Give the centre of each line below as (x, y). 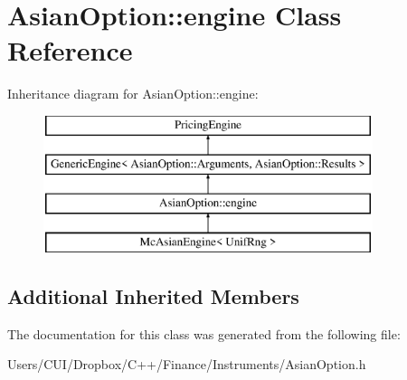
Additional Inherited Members (153, 296)
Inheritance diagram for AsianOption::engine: (133, 94)
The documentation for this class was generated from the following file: (204, 333)
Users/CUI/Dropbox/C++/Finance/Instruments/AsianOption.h (187, 364)
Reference (70, 50)
